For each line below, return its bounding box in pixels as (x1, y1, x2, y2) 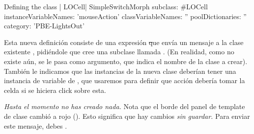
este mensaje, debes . (4, 120, 67, 131)
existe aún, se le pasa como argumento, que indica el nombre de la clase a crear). (4, 56, 248, 66)
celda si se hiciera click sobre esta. (4, 85, 106, 95)
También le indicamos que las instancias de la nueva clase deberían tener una (4, 66, 236, 76)
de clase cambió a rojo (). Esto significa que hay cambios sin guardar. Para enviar (4, 111, 250, 121)
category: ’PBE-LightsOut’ (4, 21, 85, 31)
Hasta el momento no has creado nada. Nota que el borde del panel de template (4, 101, 245, 112)
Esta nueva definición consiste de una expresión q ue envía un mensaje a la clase (4, 37, 244, 47)
